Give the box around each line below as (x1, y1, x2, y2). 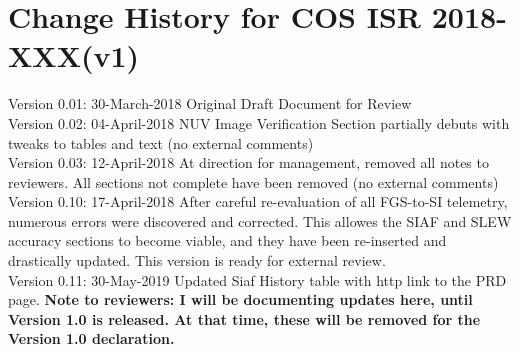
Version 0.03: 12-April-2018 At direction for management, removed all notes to (8, 152, 489, 173)
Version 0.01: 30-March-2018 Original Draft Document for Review (8, 93, 412, 114)
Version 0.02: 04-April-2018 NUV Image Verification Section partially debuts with (8, 112, 510, 133)
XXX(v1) (8, 35, 140, 76)
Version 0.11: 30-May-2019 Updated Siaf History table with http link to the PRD (8, 269, 507, 290)
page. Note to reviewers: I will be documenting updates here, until (8, 289, 473, 310)
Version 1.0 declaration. (8, 328, 175, 349)
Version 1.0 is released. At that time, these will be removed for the (8, 308, 481, 329)
